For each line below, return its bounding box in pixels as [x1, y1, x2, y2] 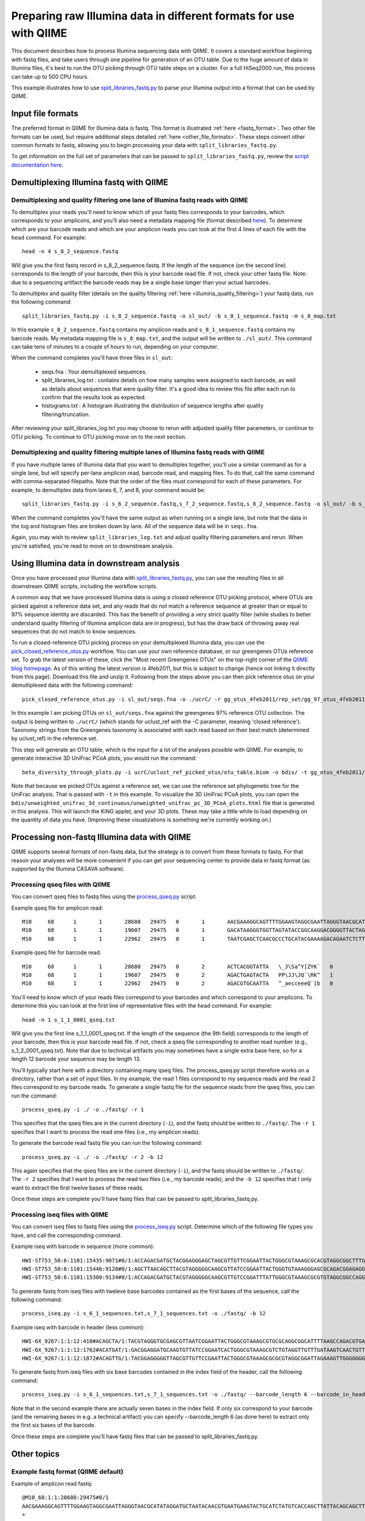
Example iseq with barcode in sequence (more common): [11, 1243, 155, 1250]
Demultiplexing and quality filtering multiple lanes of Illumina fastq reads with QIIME [11, 448, 265, 456]
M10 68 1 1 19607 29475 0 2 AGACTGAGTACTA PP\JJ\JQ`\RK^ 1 [22, 972, 333, 979]
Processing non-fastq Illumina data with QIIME [11, 832, 191, 843]
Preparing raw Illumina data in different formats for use [11, 9, 295, 23]
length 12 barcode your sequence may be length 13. [11, 1056, 141, 1063]
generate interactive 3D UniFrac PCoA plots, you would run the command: [11, 754, 197, 762]
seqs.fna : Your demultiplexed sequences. [41, 368, 147, 375]
